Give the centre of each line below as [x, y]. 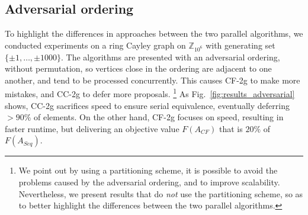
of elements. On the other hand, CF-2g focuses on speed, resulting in [158, 117]
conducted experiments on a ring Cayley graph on [95, 45]
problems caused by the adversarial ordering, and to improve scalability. [149, 182]
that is [231, 128]
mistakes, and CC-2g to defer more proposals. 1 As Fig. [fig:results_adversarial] [150, 93]
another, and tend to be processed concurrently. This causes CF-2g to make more [153, 80]
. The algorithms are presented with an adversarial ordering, [171, 57]
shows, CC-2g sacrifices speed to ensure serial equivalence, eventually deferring [147, 105]
